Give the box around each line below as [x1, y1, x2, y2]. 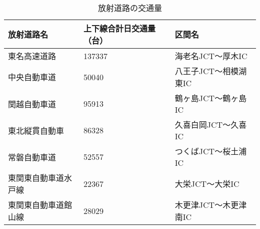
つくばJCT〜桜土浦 [174, 145, 247, 157]
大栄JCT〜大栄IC [174, 178, 239, 189]
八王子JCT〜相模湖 [174, 65, 247, 77]
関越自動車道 [8, 98, 56, 110]
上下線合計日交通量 [83, 23, 155, 34]
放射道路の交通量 [97, 2, 162, 14]
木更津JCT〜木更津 [174, 199, 247, 210]
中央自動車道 [8, 71, 56, 83]
